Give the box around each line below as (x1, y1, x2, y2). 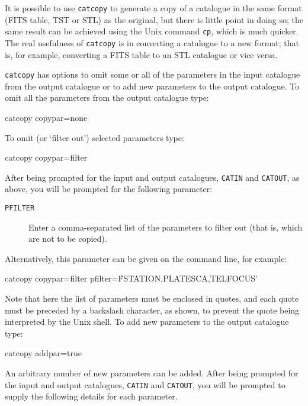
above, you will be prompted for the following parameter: (5, 183, 213, 195)
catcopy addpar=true (5, 347, 82, 359)
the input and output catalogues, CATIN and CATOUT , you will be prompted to (5, 378, 285, 391)
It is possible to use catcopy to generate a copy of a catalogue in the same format (5, 2, 302, 14)
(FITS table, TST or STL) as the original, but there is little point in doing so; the (5, 13, 303, 25)
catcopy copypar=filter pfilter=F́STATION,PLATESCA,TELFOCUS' (5, 272, 258, 284)
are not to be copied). (28, 232, 107, 245)
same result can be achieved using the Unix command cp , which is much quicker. (5, 25, 299, 37)
